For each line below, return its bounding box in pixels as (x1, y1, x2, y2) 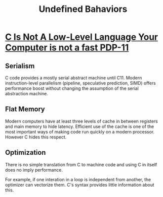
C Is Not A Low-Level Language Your (5, 31, 158, 43)
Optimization (5, 148, 46, 157)
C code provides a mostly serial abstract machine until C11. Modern (5, 75, 142, 80)
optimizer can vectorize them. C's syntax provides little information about (5, 182, 155, 188)
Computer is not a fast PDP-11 (5, 42, 129, 53)
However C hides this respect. (5, 134, 67, 140)
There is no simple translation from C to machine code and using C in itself (5, 161, 157, 167)
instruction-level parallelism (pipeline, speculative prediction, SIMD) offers (5, 80, 156, 86)
